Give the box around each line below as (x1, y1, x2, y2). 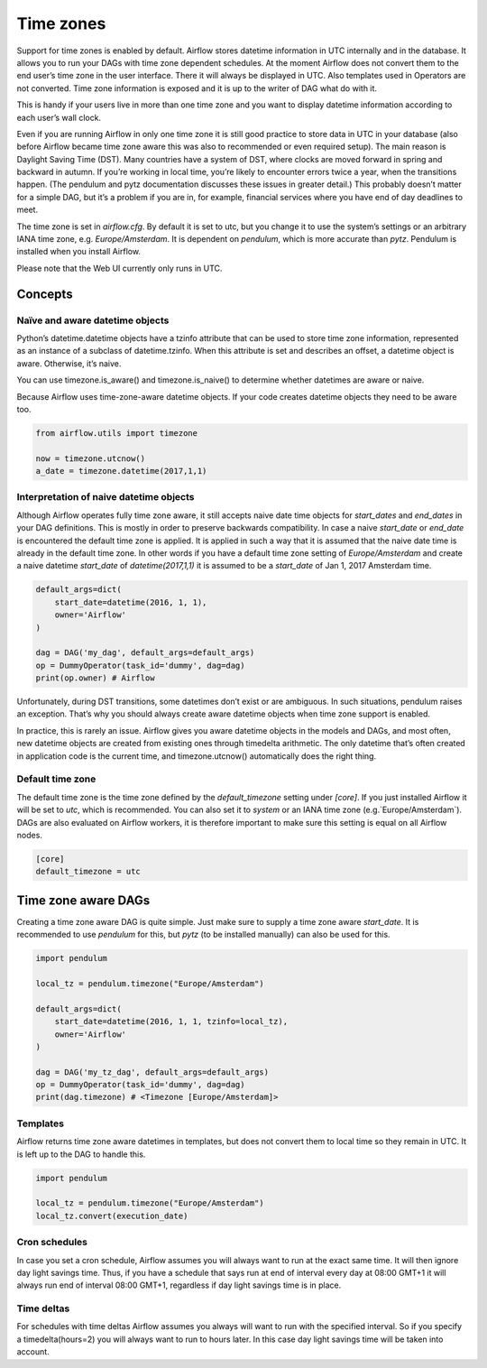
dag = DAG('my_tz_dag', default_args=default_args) (35, 1067, 270, 1077)
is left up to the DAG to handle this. (16, 1149, 146, 1160)
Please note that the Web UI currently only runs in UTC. (16, 263, 223, 273)
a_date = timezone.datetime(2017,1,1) (35, 466, 207, 476)
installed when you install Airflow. (16, 246, 142, 257)
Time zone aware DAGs (16, 892, 151, 908)
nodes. (16, 829, 42, 840)
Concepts (16, 286, 73, 301)
